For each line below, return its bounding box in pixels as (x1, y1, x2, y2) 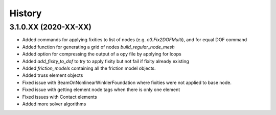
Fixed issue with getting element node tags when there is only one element (22, 87, 180, 93)
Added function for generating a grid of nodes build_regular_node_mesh (22, 44, 175, 50)
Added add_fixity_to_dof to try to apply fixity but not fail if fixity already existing (22, 58, 189, 64)
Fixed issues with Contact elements (22, 94, 97, 100)
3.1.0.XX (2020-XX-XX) (9, 22, 91, 32)
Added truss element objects (22, 72, 83, 78)
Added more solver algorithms (22, 101, 86, 107)
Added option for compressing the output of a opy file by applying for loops (22, 51, 181, 57)
